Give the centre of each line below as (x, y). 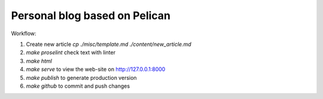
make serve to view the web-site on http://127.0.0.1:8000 (96, 69)
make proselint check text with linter (71, 52)
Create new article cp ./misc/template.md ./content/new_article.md (109, 44)
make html (39, 61)
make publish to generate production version (81, 78)
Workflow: (24, 33)
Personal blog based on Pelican (91, 16)
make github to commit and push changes (78, 86)
